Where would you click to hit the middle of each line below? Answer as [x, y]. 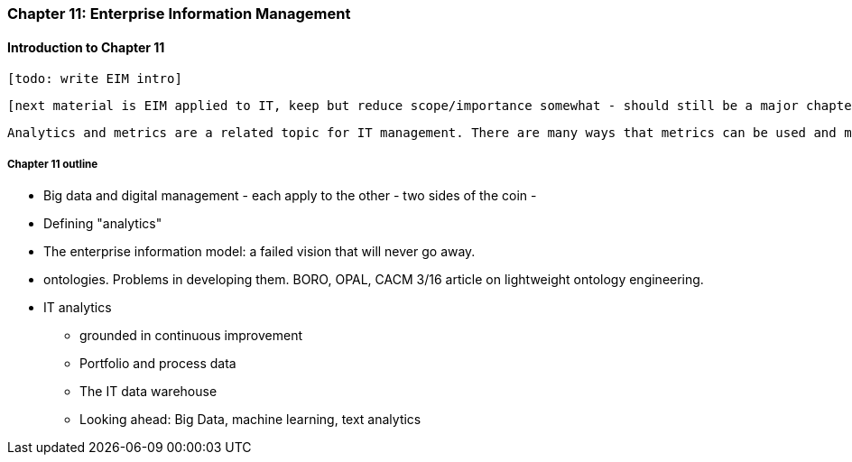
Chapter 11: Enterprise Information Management [179, 14]
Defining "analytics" [103, 223]
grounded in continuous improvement [191, 335]
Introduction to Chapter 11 [86, 47]
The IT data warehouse [148, 391]
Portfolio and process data [158, 363]
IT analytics [78, 307]
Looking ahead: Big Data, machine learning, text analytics [250, 419]
